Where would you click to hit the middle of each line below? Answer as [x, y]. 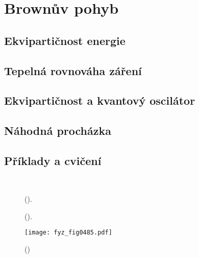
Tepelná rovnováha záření [73, 70]
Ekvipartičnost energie [65, 40]
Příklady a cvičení [53, 160]
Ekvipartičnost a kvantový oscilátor [100, 100]
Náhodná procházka [58, 131]
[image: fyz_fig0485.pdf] [68, 233]
